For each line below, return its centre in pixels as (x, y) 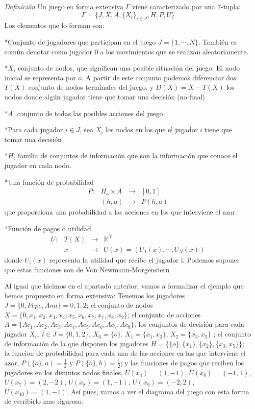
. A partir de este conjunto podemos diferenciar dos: (160, 77)
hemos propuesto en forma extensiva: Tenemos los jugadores (95, 295)
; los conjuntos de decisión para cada (189, 324)
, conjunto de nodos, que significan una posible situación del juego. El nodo (127, 68)
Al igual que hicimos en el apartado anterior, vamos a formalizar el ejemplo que (124, 286)
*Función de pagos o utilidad (48, 228)
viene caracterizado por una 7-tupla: (186, 6)
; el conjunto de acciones (164, 314)
